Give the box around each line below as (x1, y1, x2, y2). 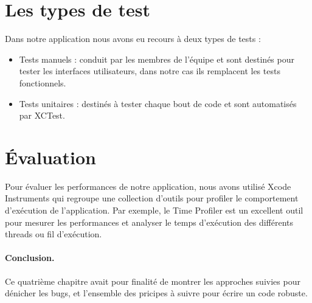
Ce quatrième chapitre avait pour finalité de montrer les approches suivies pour (5, 274, 300, 287)
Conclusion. (5, 251, 55, 264)
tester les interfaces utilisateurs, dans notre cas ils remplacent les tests (19, 64, 280, 77)
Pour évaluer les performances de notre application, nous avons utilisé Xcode (5, 179, 291, 192)
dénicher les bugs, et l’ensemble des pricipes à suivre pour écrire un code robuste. (5, 287, 308, 299)
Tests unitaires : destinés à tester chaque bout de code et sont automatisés (19, 97, 297, 110)
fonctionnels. (19, 76, 66, 89)
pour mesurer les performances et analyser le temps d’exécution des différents (5, 215, 294, 228)
